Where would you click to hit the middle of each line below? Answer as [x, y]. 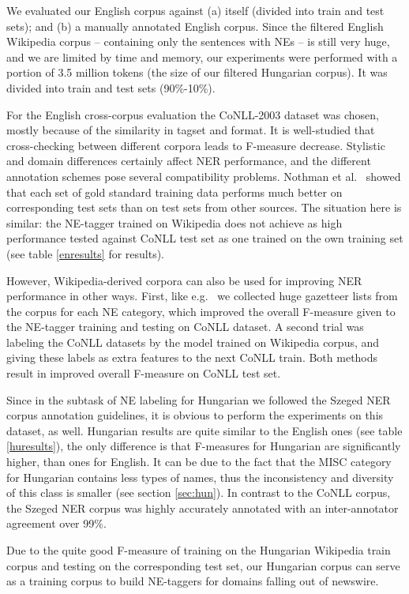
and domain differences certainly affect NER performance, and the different [189, 161]
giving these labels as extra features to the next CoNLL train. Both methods [192, 357]
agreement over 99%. [56, 523]
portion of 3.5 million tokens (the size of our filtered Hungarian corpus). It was [197, 72]
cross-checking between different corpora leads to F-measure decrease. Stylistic [196, 145]
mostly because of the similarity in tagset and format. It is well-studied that [191, 130]
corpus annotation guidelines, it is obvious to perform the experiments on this [195, 415]
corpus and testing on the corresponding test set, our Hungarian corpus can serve [203, 565]
